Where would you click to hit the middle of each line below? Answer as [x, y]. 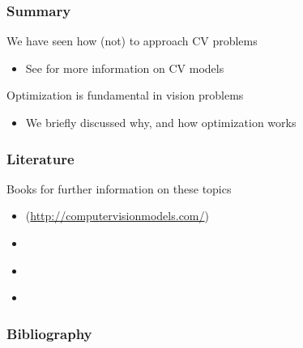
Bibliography [49, 333]
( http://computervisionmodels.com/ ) [117, 216]
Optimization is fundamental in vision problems [125, 95]
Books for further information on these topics [119, 188]
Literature [41, 158]
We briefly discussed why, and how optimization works [161, 122]
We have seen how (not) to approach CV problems [132, 41]
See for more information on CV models [125, 68]
